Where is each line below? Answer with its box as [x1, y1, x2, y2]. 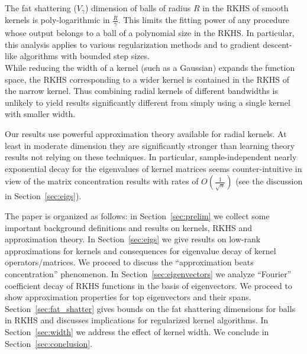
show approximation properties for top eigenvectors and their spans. [5, 291, 251, 303]
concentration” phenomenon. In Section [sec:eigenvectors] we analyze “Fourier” [5, 267, 292, 280]
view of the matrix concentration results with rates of [5, 175, 199, 187]
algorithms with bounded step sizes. [20, 50, 150, 62]
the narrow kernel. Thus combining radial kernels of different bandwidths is [5, 85, 278, 97]
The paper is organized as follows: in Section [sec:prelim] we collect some [5, 210, 270, 222]
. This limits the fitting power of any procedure [118, 14, 289, 26]
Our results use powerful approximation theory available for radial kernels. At [5, 128, 287, 140]
